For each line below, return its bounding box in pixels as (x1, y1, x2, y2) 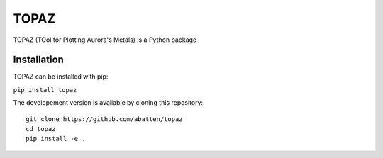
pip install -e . (26, 135, 86, 143)
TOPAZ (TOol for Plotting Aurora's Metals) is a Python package (13, 35, 197, 44)
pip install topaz (13, 86, 77, 94)
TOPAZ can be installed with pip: (13, 72, 109, 81)
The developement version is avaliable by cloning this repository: (13, 98, 204, 107)
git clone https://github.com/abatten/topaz (26, 115, 184, 123)
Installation (13, 54, 64, 66)
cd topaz (26, 125, 56, 133)
